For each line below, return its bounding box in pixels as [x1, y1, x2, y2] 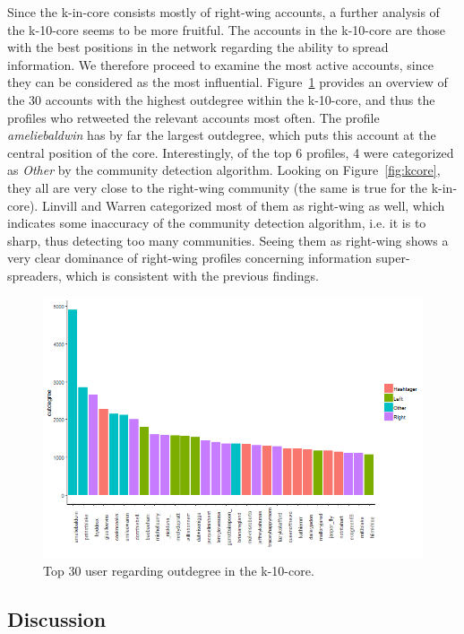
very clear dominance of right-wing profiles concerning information [7, 248, 373, 267]
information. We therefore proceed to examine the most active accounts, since [7, 55, 434, 74]
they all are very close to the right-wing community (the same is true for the [7, 178, 427, 196]
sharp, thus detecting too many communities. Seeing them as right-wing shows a [7, 230, 449, 249]
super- [375, 248, 410, 267]
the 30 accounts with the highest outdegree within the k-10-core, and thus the [7, 90, 435, 109]
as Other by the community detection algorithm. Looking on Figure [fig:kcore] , [7, 161, 441, 179]
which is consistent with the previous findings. [65, 265, 319, 284]
